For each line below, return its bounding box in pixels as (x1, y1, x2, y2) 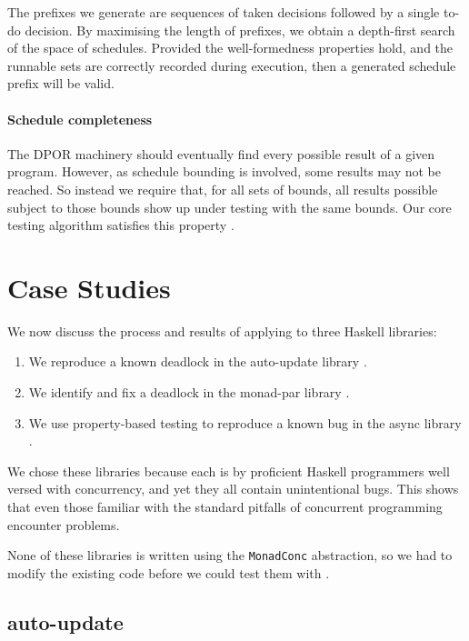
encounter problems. (7, 515, 120, 534)
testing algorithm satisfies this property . (7, 215, 234, 235)
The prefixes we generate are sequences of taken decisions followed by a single (7, 3, 440, 21)
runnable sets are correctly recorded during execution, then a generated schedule (7, 55, 456, 75)
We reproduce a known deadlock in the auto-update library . (28, 352, 367, 371)
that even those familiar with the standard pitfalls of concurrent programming (7, 497, 443, 516)
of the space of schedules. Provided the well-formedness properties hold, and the (7, 38, 454, 57)
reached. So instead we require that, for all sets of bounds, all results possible (7, 179, 438, 198)
